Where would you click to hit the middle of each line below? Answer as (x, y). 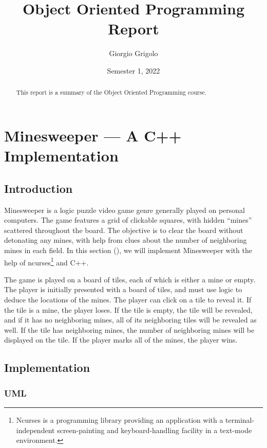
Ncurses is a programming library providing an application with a (120, 419)
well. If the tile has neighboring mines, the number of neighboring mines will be (129, 329)
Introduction (39, 188)
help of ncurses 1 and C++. (46, 261)
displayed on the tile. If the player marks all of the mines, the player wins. (121, 340)
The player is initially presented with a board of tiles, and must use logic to (123, 289)
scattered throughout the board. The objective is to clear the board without (124, 230)
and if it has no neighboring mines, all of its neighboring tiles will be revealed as (130, 320)
